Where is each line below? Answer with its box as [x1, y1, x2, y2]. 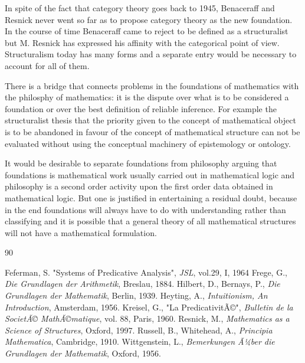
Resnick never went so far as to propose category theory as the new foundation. [5, 13, 293, 25]
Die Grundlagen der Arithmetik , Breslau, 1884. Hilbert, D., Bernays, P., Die [5, 277, 280, 290]
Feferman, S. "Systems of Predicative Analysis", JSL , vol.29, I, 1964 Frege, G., [5, 266, 287, 278]
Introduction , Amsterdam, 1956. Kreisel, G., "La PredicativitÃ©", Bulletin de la [5, 300, 293, 313]
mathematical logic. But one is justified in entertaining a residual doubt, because [5, 191, 297, 204]
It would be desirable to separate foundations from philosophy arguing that [5, 157, 277, 169]
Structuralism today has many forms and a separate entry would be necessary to [5, 48, 297, 60]
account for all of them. [5, 59, 90, 71]
